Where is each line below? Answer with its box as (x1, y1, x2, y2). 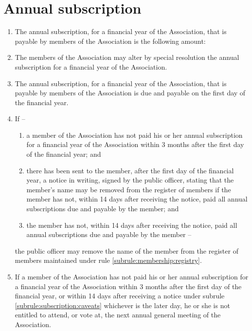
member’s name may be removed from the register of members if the (26, 184, 231, 194)
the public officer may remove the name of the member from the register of (15, 245, 238, 256)
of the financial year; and (26, 149, 101, 159)
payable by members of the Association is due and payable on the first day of (15, 88, 246, 98)
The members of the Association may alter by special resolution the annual (15, 52, 239, 62)
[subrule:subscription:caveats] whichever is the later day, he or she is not (15, 300, 230, 310)
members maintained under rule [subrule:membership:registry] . (15, 255, 202, 265)
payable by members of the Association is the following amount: (15, 36, 206, 46)
